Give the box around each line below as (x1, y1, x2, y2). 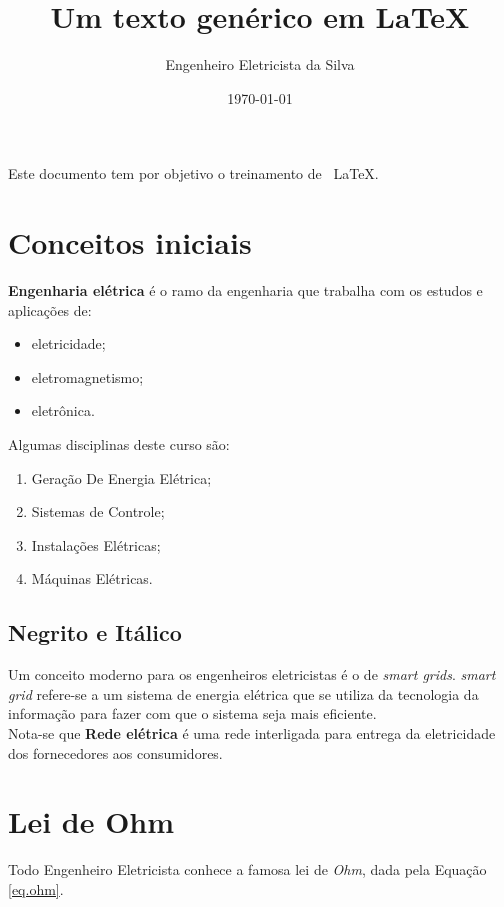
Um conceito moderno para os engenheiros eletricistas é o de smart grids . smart (8, 664, 496, 685)
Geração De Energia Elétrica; (31, 467, 212, 488)
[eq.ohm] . (8, 878, 64, 899)
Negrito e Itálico (8, 617, 182, 648)
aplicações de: (8, 299, 92, 320)
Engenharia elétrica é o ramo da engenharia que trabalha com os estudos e (8, 280, 483, 301)
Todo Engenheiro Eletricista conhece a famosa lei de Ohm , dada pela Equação (8, 859, 487, 880)
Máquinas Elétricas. (31, 568, 153, 589)
